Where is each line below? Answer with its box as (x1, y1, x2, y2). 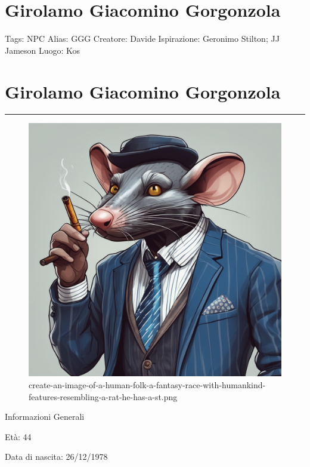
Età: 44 (5, 430, 32, 443)
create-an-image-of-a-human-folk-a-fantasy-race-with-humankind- (29, 379, 266, 391)
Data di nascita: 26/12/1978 (5, 450, 108, 463)
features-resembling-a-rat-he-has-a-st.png (29, 390, 178, 403)
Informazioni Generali (5, 410, 85, 423)
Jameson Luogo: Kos (5, 44, 80, 56)
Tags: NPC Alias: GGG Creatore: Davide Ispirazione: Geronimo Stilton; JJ (5, 32, 280, 45)
